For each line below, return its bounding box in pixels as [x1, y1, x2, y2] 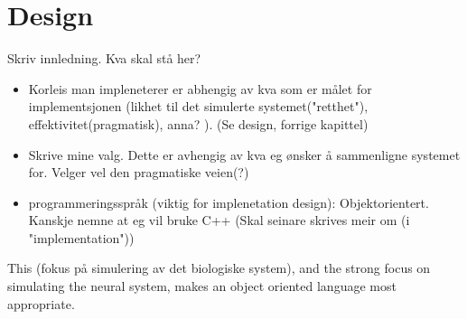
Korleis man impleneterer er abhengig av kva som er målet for [28, 79, 372, 98]
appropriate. [7, 294, 75, 313]
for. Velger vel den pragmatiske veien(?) [28, 163, 249, 182]
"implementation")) [28, 228, 135, 247]
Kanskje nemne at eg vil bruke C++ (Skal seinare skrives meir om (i [28, 211, 410, 230]
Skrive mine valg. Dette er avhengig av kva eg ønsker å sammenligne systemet [28, 145, 461, 164]
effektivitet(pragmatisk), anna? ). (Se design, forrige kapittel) [28, 114, 369, 133]
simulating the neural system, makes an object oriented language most [7, 277, 397, 296]
